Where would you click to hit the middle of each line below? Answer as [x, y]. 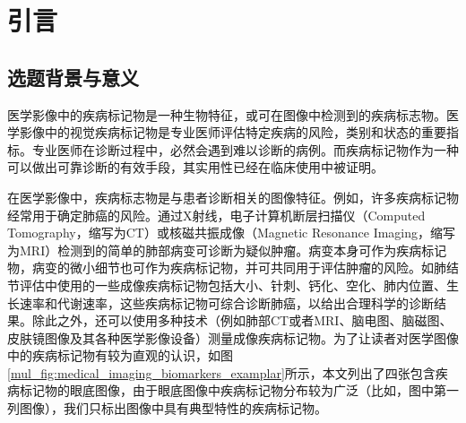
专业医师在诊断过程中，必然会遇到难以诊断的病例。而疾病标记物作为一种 [245, 149]
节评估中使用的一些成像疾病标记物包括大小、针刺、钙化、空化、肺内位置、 [227, 285]
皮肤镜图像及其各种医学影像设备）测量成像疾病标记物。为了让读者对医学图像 [233, 337]
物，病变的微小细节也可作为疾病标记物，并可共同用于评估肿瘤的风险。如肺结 [233, 268]
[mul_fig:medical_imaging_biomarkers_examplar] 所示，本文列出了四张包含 [221, 372]
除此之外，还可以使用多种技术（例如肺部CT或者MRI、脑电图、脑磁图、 [242, 320]
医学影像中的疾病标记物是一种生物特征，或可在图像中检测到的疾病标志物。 [227, 114]
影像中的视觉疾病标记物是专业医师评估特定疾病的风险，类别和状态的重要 [233, 132]
